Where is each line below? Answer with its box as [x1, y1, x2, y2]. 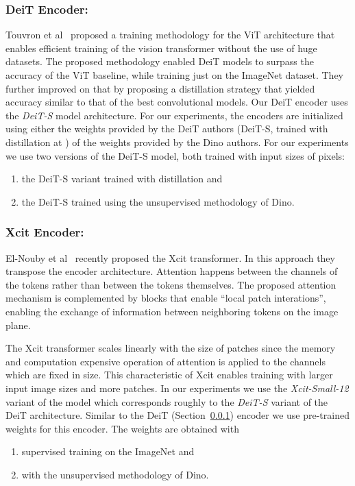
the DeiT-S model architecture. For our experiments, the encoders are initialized [5, 108, 343, 122]
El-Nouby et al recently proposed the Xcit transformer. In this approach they [5, 250, 335, 265]
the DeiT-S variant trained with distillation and [21, 171, 223, 186]
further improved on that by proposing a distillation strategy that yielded [5, 81, 315, 95]
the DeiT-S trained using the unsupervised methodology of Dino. [21, 194, 295, 208]
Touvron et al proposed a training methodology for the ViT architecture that [5, 27, 335, 42]
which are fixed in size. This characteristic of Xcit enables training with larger [5, 367, 333, 382]
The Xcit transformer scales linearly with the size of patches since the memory [5, 341, 336, 355]
